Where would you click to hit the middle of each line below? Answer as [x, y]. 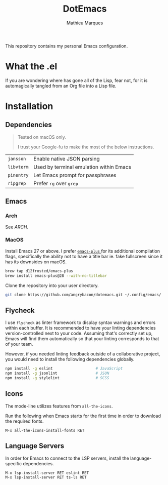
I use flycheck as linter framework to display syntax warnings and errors [80, 322]
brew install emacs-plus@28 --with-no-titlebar [56, 276]
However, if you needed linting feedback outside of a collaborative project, [83, 354]
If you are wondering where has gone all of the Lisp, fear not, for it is [76, 80]
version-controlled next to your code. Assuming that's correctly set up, [79, 333]
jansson [17, 158]
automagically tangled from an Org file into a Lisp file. [61, 86]
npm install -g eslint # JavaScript [64, 369]
